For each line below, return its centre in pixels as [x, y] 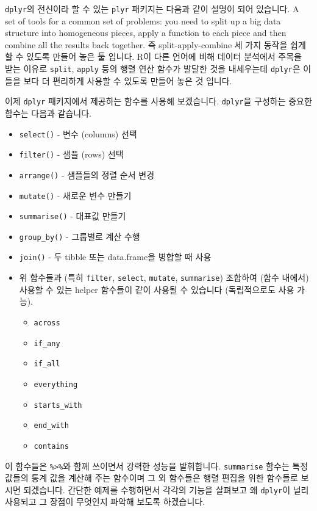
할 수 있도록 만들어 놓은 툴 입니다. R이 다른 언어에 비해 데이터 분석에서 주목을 [153, 56]
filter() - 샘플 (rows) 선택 [71, 154]
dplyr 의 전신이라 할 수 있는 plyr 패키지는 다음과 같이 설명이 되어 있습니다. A [152, 9]
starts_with [58, 405]
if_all [47, 364]
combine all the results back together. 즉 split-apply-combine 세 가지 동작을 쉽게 [155, 44]
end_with [51, 426]
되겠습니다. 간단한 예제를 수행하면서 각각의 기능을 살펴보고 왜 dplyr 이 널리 [166, 489]
